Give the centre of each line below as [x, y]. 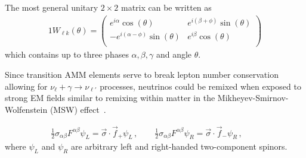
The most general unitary [52, 7]
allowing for [26, 86]
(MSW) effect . [78, 109]
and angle [174, 54]
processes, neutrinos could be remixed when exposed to [200, 86]
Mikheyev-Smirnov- [253, 98]
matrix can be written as [166, 7]
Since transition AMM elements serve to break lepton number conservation [142, 74]
